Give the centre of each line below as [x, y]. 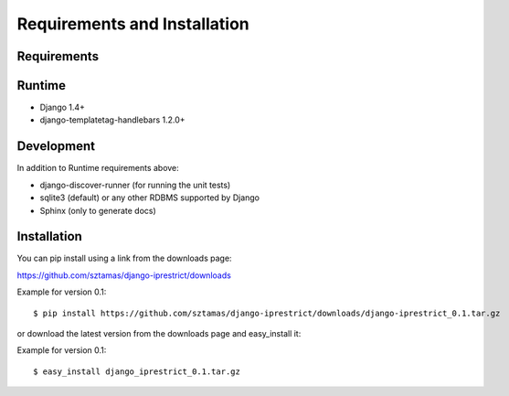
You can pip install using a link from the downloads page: [124, 258]
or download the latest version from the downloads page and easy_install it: [159, 334]
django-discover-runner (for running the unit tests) [135, 185]
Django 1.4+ [63, 107]
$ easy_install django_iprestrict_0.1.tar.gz [137, 371]
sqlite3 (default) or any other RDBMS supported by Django [150, 198]
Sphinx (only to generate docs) [98, 210]
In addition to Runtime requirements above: [98, 168]
